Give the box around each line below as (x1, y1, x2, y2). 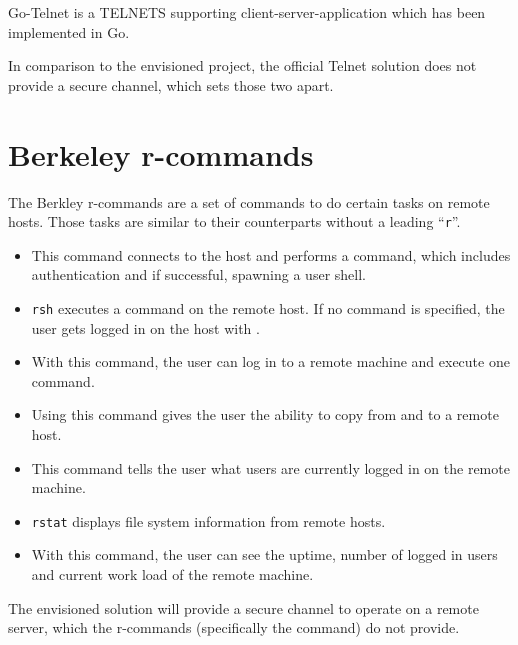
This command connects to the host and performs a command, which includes (31, 244, 511, 265)
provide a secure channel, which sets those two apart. (8, 74, 334, 95)
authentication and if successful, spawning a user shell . (31, 264, 367, 285)
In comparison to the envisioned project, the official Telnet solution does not (8, 55, 477, 76)
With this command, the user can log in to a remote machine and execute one (31, 351, 510, 372)
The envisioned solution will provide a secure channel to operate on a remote (8, 597, 479, 618)
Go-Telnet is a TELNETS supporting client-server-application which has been (8, 2, 486, 22)
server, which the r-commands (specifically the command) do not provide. (8, 617, 460, 638)
